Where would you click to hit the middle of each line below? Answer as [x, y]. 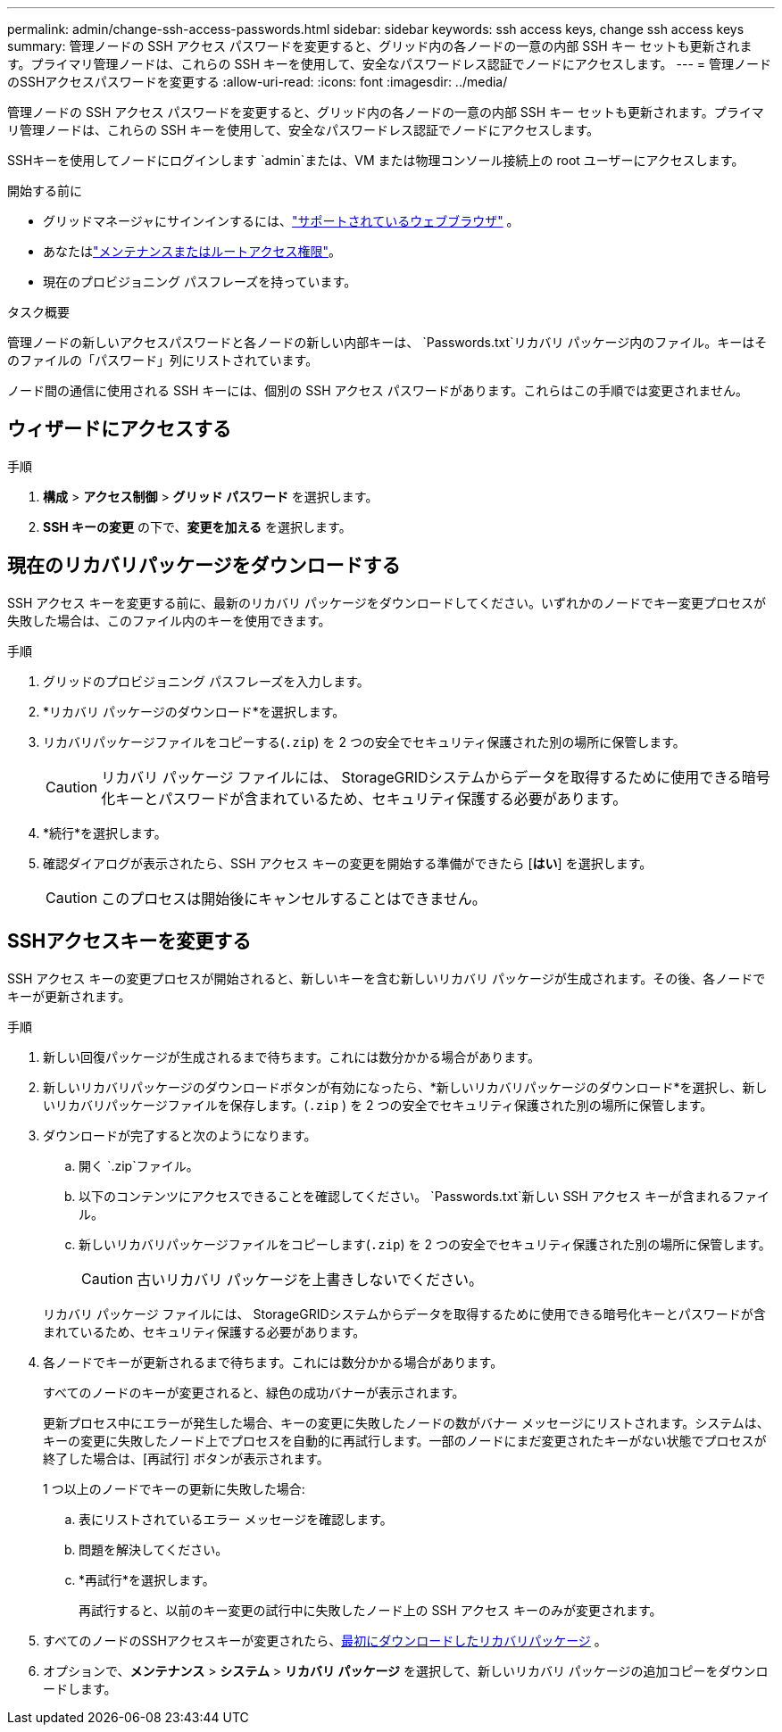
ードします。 [80, 1688]
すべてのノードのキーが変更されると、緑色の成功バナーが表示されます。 [254, 1392]
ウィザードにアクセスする [119, 429]
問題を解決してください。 [154, 1549]
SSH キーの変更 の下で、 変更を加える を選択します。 [197, 526]
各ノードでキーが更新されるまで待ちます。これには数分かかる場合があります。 [273, 1362]
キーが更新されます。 [69, 996]
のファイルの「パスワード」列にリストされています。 [163, 360]
